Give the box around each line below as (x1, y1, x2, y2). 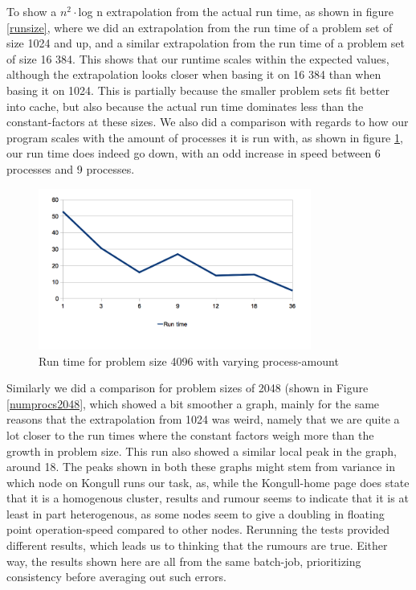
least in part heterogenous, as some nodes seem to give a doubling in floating (6, 505, 385, 522)
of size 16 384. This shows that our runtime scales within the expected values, (6, 50, 389, 67)
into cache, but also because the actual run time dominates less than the (6, 97, 364, 114)
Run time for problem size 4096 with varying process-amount (39, 352, 339, 369)
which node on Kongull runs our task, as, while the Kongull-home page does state (6, 473, 410, 490)
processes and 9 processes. (6, 160, 135, 177)
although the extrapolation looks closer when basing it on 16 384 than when (6, 66, 381, 83)
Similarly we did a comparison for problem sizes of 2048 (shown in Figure (6, 379, 369, 396)
